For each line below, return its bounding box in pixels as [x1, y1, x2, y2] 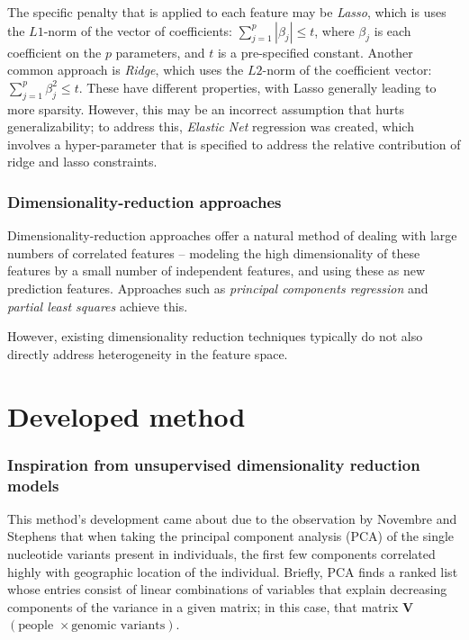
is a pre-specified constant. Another [217, 42, 413, 61]
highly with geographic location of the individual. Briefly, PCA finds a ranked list [7, 562, 458, 581]
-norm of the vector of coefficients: [43, 21, 232, 40]
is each [374, 21, 411, 40]
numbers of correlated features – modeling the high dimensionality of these [7, 243, 420, 262]
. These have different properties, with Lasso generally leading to [78, 77, 437, 96]
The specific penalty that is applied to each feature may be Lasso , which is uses [7, 3, 446, 21]
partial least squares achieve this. [7, 296, 188, 315]
